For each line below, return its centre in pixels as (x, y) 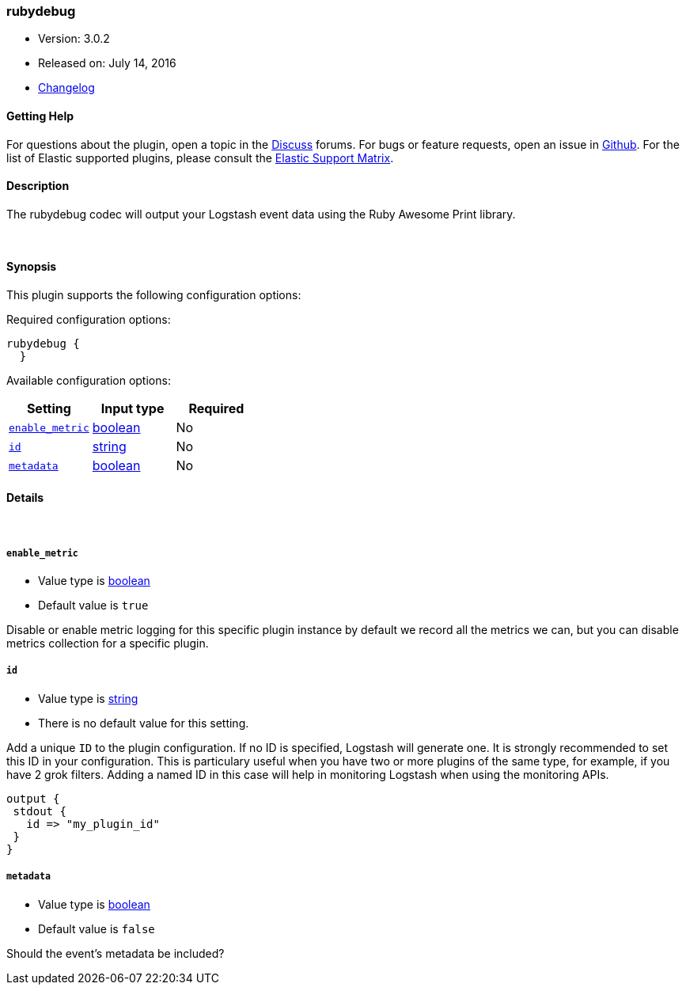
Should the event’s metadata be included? (116, 953)
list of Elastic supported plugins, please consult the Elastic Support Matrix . (200, 158)
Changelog (66, 88)
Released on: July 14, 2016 (107, 63)
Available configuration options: (89, 381)
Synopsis (32, 267)
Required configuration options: (89, 320)
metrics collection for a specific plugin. (108, 644)
